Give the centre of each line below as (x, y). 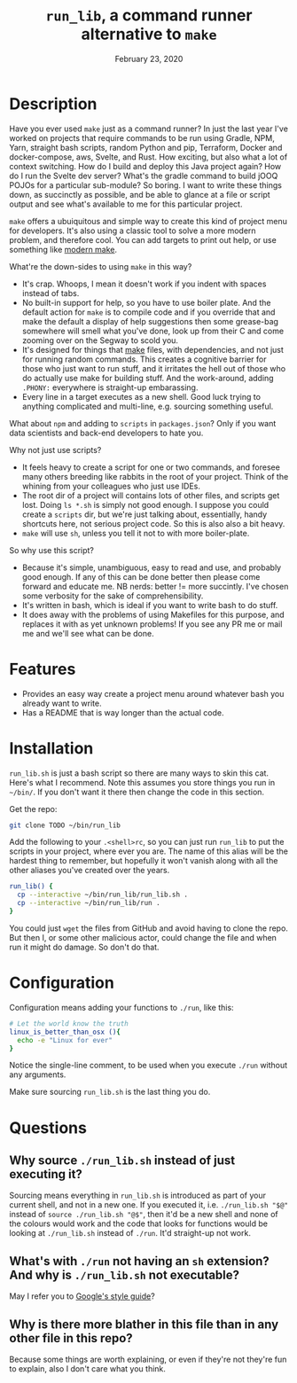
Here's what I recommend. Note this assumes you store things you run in (142, 782)
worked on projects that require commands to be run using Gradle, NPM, (142, 137)
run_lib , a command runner (149, 16)
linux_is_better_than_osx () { (65, 1032)
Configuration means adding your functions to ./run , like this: (121, 1007)
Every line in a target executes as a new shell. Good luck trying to (141, 396)
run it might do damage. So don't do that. (84, 947)
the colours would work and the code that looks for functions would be (139, 1223)
